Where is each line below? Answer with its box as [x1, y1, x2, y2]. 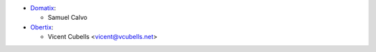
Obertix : [30, 23, 54, 31]
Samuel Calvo [47, 14, 88, 22]
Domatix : [30, 4, 56, 12]
